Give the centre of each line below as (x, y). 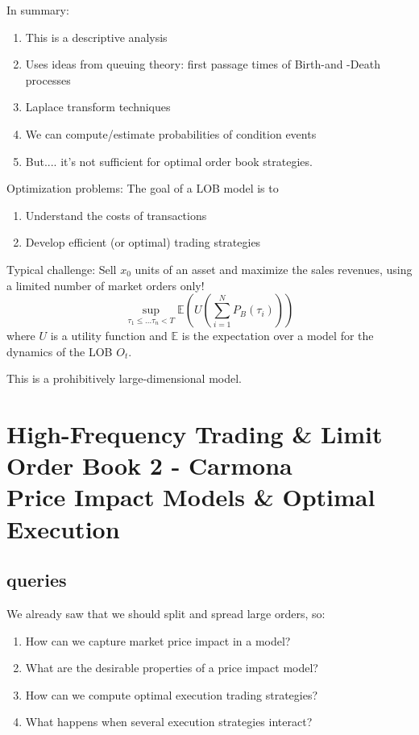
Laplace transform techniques (98, 107)
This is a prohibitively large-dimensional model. (124, 378)
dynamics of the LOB (60, 351)
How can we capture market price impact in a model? (158, 640)
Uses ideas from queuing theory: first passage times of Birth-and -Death (203, 64)
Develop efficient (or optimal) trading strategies (143, 242)
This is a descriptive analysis (96, 37)
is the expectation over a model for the (278, 336)
